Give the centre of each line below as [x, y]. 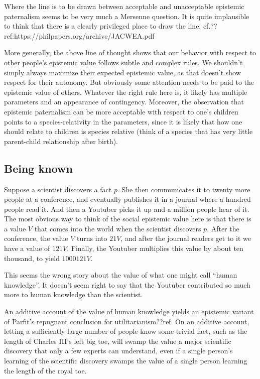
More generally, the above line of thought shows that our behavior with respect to [130, 52]
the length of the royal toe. [45, 370]
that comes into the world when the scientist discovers [118, 228]
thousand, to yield [32, 258]
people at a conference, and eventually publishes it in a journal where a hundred [127, 199]
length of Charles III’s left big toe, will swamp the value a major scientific [118, 341]
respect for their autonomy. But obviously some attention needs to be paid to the [129, 82]
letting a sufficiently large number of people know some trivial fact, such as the [126, 331]
